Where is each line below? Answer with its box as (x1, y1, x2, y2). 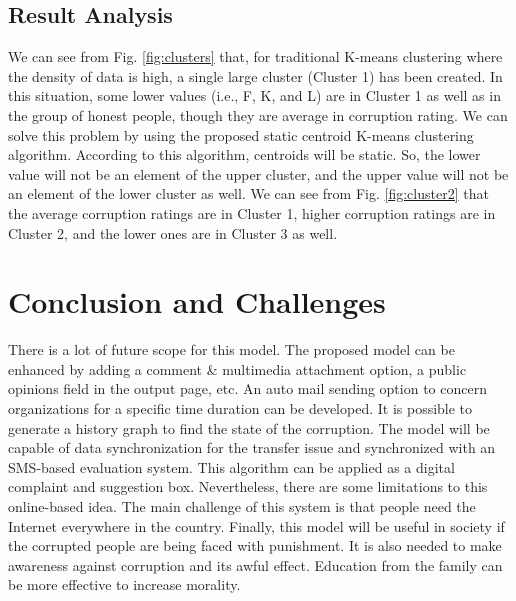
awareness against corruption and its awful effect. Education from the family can (8, 554, 503, 575)
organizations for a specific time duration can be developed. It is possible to (8, 398, 473, 419)
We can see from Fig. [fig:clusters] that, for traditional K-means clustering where (8, 46, 503, 67)
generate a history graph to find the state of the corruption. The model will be (8, 417, 490, 438)
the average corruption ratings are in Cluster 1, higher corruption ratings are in (8, 202, 496, 223)
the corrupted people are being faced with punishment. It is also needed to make (8, 535, 502, 556)
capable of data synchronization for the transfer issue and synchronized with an (8, 437, 496, 458)
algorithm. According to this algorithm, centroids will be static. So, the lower (8, 144, 481, 165)
